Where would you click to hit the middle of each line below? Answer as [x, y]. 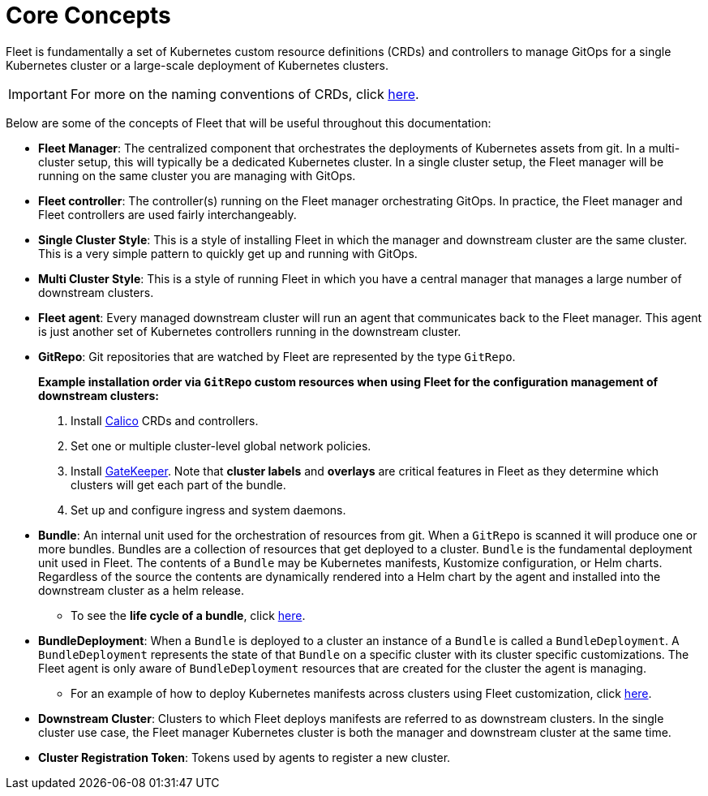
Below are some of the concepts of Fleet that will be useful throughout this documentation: [249, 123]
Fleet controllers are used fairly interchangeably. [167, 214]
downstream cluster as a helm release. [142, 590]
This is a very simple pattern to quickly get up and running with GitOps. [228, 253]
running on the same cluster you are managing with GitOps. [197, 175]
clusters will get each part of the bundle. [178, 484]
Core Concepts [88, 15]
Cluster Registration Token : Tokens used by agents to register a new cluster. [245, 757]
